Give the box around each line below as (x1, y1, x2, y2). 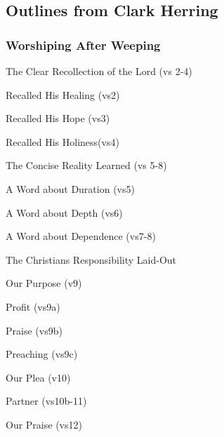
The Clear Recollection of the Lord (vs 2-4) (6, 64, 192, 78)
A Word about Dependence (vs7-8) (6, 229, 156, 243)
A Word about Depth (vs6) (6, 205, 123, 220)
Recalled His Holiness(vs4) (6, 134, 119, 149)
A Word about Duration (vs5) (6, 181, 135, 196)
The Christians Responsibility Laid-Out (6, 252, 177, 267)
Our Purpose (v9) (6, 276, 82, 290)
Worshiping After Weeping (6, 36, 161, 53)
